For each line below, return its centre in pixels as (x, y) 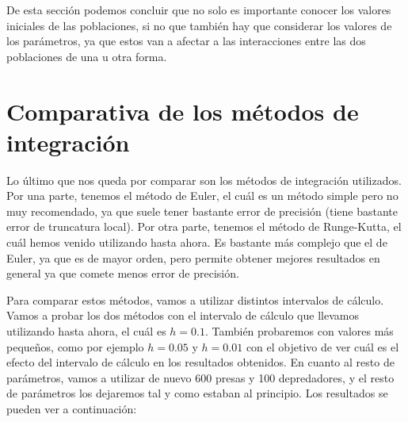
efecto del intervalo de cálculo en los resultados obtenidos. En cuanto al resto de (200, 362)
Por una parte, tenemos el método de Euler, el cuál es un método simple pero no (202, 196)
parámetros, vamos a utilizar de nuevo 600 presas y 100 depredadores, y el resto (200, 377)
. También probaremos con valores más (299, 331)
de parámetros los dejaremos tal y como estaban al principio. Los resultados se (197, 393)
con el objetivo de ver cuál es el (322, 346)
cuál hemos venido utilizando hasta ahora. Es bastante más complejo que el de (197, 242)
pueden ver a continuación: (72, 409)
